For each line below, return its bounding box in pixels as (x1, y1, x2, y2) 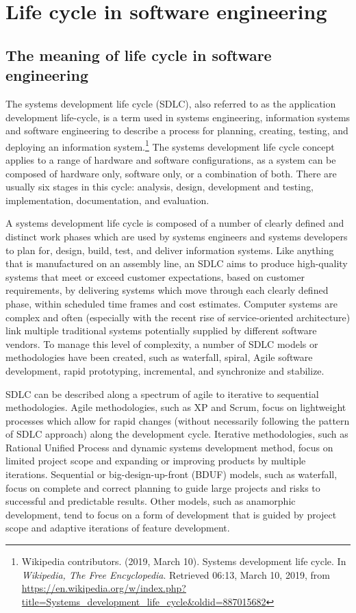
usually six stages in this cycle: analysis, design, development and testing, (5, 179, 314, 194)
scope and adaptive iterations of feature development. (5, 521, 230, 535)
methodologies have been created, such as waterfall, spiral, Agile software (5, 350, 313, 364)
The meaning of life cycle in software (5, 44, 272, 65)
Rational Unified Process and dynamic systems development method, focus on (5, 440, 333, 454)
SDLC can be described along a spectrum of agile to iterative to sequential (5, 386, 319, 401)
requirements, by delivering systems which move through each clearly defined (5, 283, 329, 297)
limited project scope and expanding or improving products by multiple (5, 453, 306, 468)
